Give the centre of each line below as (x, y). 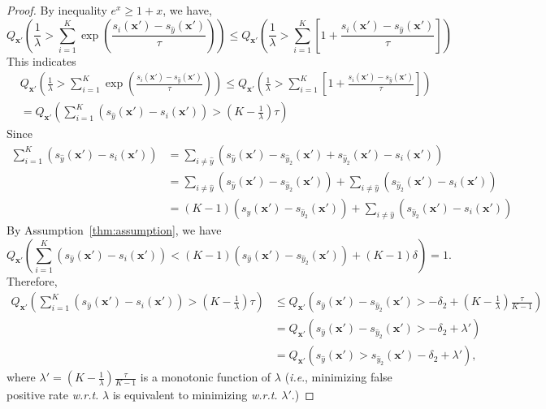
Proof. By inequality (57, 10)
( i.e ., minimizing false (338, 377)
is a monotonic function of (206, 377)
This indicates (41, 60)
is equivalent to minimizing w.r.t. (195, 395)
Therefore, (32, 280)
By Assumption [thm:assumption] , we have (114, 229)
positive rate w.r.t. (53, 395)
